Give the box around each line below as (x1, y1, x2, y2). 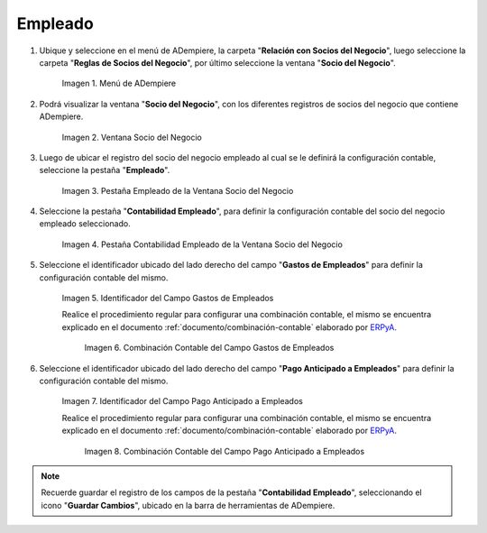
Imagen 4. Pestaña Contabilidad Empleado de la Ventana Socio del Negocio (61, 239, 343, 250)
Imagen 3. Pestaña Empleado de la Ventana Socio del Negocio (61, 185, 294, 196)
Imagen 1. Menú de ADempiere (61, 78, 176, 89)
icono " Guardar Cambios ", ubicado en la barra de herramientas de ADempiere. (41, 500, 335, 510)
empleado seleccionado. (39, 218, 131, 229)
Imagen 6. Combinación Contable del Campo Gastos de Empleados (84, 343, 335, 354)
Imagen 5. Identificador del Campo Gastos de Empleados (61, 293, 274, 304)
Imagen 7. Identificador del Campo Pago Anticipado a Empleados (61, 396, 304, 407)
